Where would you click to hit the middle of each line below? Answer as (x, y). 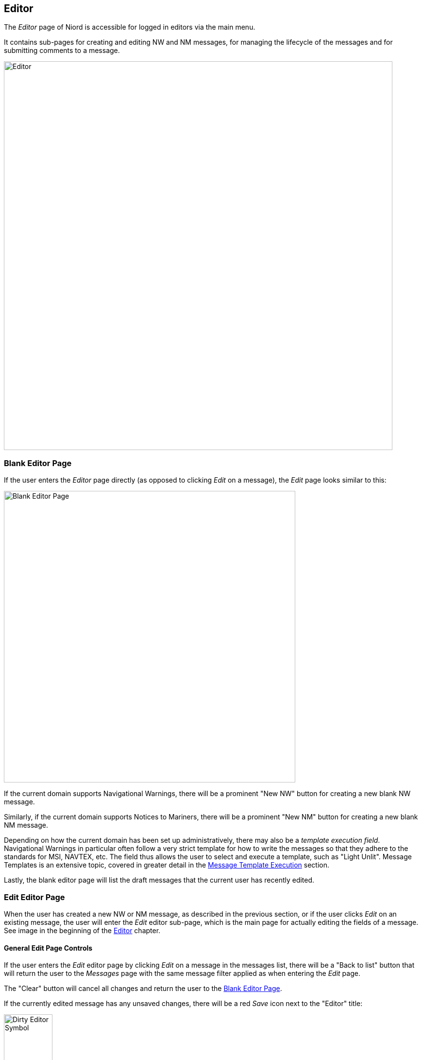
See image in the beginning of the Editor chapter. (82, 930)
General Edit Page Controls (48, 948)
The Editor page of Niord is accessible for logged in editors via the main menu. (130, 27)
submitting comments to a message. (62, 51)
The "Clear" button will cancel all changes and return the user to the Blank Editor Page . (143, 989)
